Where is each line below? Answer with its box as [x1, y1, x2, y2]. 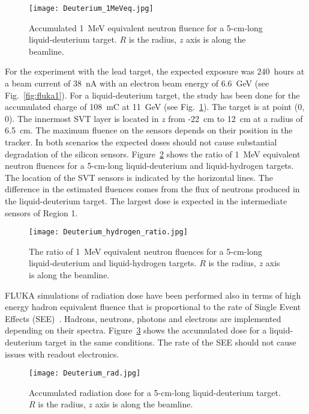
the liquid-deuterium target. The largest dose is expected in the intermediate [5, 194, 287, 207]
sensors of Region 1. [5, 206, 78, 219]
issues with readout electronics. [5, 347, 119, 360]
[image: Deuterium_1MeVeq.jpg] [29, 4, 154, 13]
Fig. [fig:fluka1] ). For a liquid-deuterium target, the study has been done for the [5, 88, 300, 101]
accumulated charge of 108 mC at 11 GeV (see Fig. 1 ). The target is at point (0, [5, 100, 305, 113]
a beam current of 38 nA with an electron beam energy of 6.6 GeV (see [5, 77, 269, 90]
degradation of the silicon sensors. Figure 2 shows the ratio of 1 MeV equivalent [5, 147, 301, 160]
